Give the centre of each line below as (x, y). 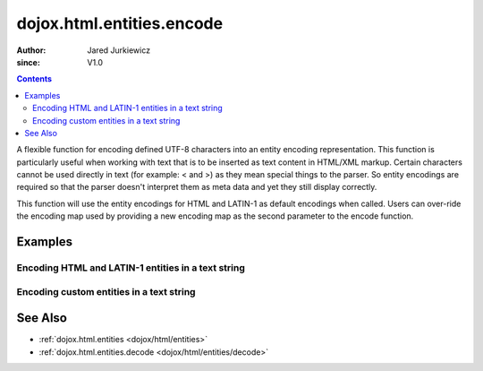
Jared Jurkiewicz (119, 50)
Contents (34, 79)
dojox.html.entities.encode (120, 23)
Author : (31, 50)
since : (28, 62)
